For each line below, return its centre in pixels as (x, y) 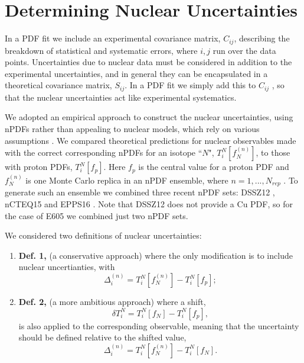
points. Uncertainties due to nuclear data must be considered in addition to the (148, 62)
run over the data (244, 50)
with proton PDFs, (39, 167)
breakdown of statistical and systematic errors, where (101, 50)
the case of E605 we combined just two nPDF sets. (97, 215)
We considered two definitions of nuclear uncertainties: (103, 235)
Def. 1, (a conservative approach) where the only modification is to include (156, 255)
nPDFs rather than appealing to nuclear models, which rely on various (132, 129)
